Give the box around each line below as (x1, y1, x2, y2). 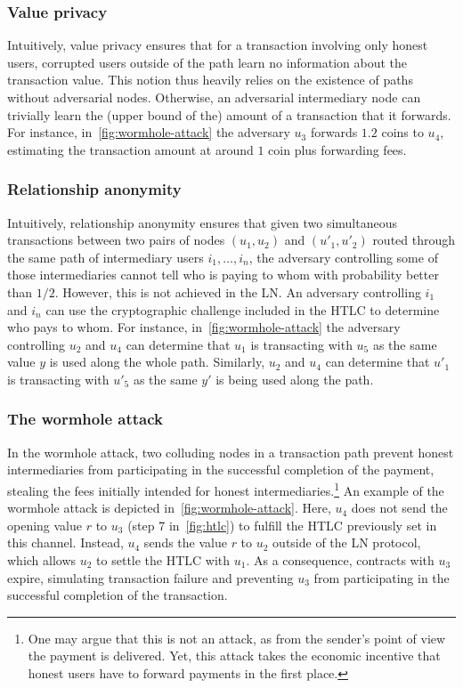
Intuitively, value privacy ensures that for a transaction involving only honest (7, 36, 428, 54)
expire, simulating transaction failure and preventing (7, 568, 294, 587)
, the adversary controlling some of (248, 247, 438, 266)
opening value (7, 515, 83, 534)
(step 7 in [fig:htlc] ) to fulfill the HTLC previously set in (127, 515, 437, 534)
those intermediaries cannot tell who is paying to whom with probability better (7, 265, 439, 284)
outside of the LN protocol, (272, 533, 421, 552)
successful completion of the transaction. (7, 586, 228, 604)
